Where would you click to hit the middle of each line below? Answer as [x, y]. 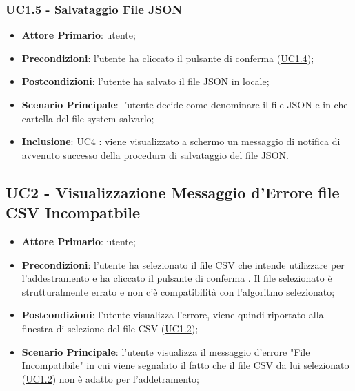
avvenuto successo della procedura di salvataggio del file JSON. [155, 154]
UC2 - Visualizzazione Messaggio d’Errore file [173, 192]
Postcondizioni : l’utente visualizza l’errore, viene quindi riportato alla [173, 315]
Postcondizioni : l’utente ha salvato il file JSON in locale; [145, 81]
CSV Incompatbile [73, 212]
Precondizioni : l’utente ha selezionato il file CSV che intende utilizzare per [183, 264]
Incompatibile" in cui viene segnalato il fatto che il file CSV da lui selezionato [185, 365]
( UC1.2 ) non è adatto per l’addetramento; [110, 378]
